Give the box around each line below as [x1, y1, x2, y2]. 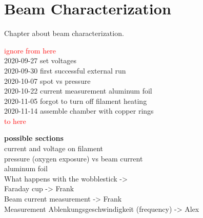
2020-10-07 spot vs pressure [4, 75, 91, 86]
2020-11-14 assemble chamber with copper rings [4, 105, 154, 116]
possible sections [4, 133, 64, 143]
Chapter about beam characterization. [4, 28, 124, 39]
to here [4, 115, 26, 126]
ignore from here [4, 45, 56, 56]
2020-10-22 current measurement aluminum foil [4, 85, 152, 96]
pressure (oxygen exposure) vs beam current [4, 153, 143, 164]
